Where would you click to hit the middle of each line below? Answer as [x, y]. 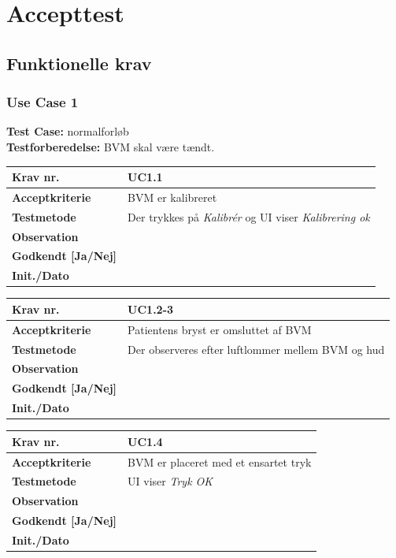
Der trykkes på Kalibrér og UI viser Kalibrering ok [249, 216]
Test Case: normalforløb [68, 131]
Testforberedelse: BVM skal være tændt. [111, 146]
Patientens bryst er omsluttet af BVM [220, 329]
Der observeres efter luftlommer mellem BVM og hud [256, 349]
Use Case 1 [43, 102]
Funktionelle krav [79, 63]
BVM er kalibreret [172, 197]
